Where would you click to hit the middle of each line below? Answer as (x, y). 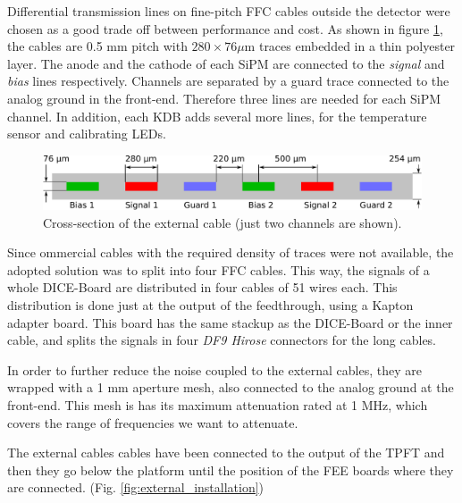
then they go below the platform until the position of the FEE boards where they (231, 469)
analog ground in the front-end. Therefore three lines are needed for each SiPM (224, 98)
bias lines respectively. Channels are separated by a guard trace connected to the (228, 81)
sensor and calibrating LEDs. (87, 134)
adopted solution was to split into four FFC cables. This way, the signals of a (218, 269)
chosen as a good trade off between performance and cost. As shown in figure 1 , (225, 28)
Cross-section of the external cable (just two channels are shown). (223, 222)
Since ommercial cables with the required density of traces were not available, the (231, 252)
